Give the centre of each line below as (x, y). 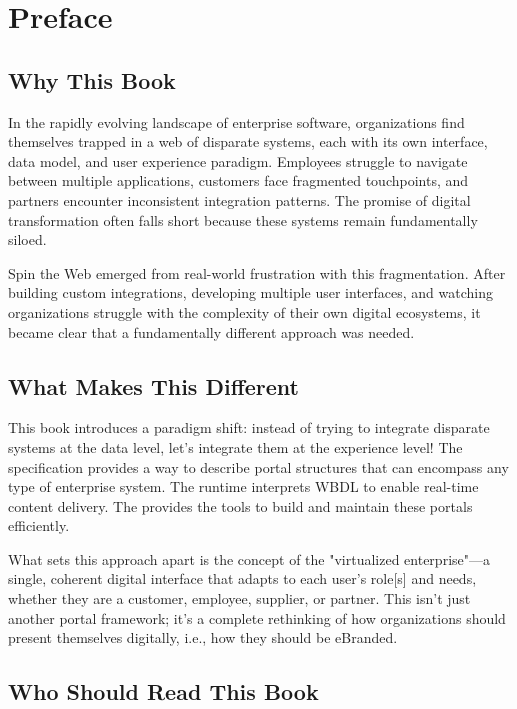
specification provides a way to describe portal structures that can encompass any (258, 466)
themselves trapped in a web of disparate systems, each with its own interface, (248, 141)
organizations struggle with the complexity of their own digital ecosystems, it (244, 311)
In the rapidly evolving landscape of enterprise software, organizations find (236, 121)
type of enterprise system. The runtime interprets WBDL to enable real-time (243, 486)
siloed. (27, 239)
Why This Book (92, 79)
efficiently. (39, 525)
